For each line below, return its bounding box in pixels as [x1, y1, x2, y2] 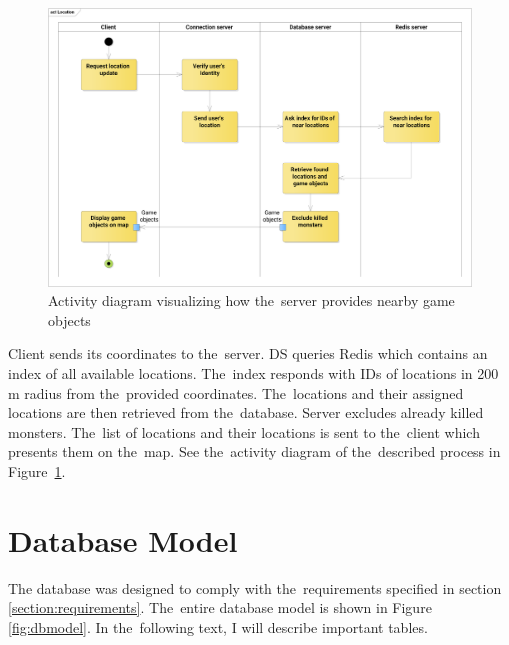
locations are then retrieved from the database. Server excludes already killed [8, 402, 484, 423]
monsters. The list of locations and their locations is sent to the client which [8, 421, 480, 442]
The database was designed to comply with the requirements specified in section [8, 577, 502, 598]
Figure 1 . [8, 461, 66, 481]
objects [48, 309, 91, 330]
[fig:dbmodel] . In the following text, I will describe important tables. [8, 616, 428, 637]
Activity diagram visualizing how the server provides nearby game [48, 290, 455, 311]
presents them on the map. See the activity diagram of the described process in [8, 441, 501, 462]
